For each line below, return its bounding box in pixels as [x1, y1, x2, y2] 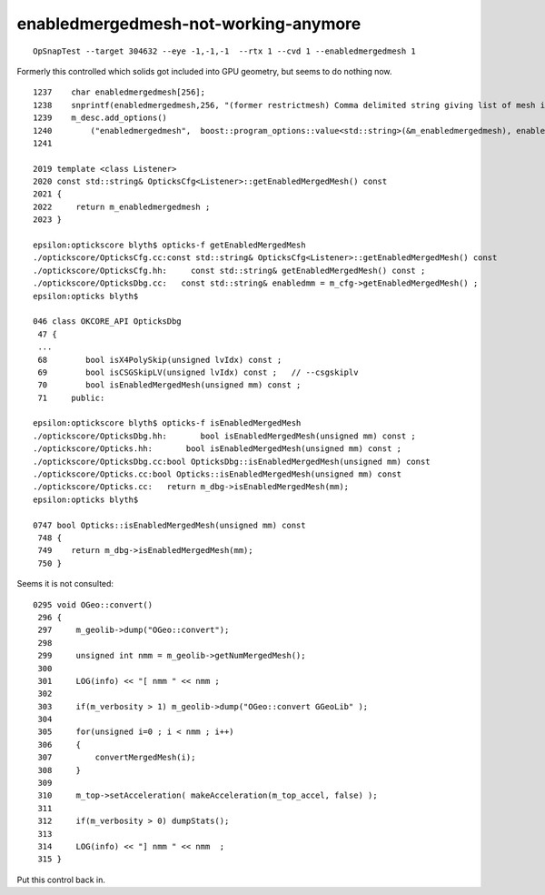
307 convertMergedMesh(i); [37, 752, 196, 763]
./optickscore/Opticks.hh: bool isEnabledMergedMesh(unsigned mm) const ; [33, 444, 402, 454]
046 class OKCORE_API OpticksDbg [33, 317, 182, 327]
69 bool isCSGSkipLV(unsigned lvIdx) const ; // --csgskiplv [37, 367, 359, 377]
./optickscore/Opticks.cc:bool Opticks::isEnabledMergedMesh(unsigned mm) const [33, 469, 402, 479]
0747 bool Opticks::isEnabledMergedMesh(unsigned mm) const [33, 519, 306, 530]
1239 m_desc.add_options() [33, 113, 168, 123]
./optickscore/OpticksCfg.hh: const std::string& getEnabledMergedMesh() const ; [33, 265, 426, 276]
